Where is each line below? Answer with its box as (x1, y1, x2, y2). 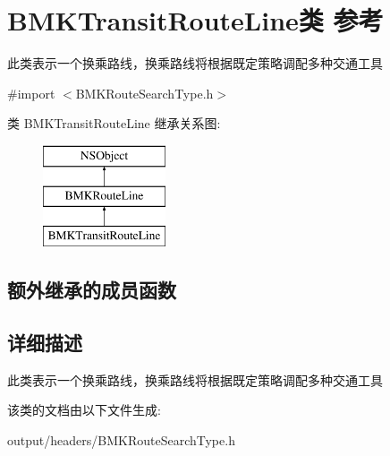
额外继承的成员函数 (7, 276, 176, 304)
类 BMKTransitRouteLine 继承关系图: (7, 114, 221, 133)
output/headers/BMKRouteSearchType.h (7, 431, 235, 450)
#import (7, 83, 55, 102)
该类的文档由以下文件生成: (7, 400, 161, 419)
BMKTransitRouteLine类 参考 (7, 2, 384, 39)
